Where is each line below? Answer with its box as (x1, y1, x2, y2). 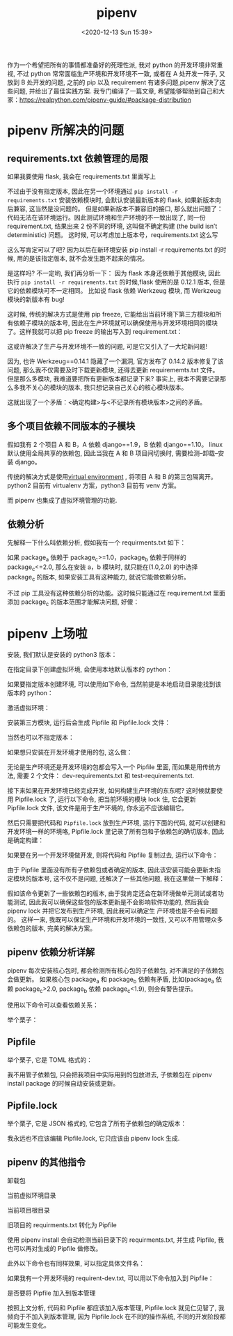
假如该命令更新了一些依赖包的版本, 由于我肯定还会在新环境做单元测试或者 (7, 889, 218, 897)
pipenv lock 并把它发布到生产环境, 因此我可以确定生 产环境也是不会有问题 (7, 906, 218, 915)
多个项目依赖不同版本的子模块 (7, 420, 136, 432)
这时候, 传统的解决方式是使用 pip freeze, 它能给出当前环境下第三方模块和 (7, 310, 216, 318)
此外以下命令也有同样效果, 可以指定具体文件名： (7, 1259, 145, 1267)
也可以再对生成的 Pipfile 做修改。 (7, 1244, 102, 1252)
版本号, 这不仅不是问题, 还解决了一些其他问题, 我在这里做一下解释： (31, 874, 225, 883)
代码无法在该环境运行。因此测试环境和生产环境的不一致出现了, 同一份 (7, 213, 206, 221)
